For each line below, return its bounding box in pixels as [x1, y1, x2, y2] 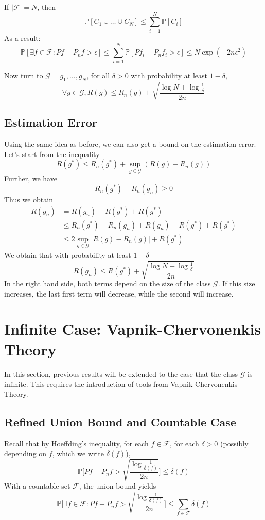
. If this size [218, 278, 255, 289]
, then [37, 2, 56, 12]
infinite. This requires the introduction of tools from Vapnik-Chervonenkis [4, 378, 238, 389]
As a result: [4, 32, 41, 43]
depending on [4, 448, 47, 459]
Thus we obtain [4, 194, 53, 204]
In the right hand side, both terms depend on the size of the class [4, 278, 211, 289]
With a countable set [4, 480, 70, 491]
